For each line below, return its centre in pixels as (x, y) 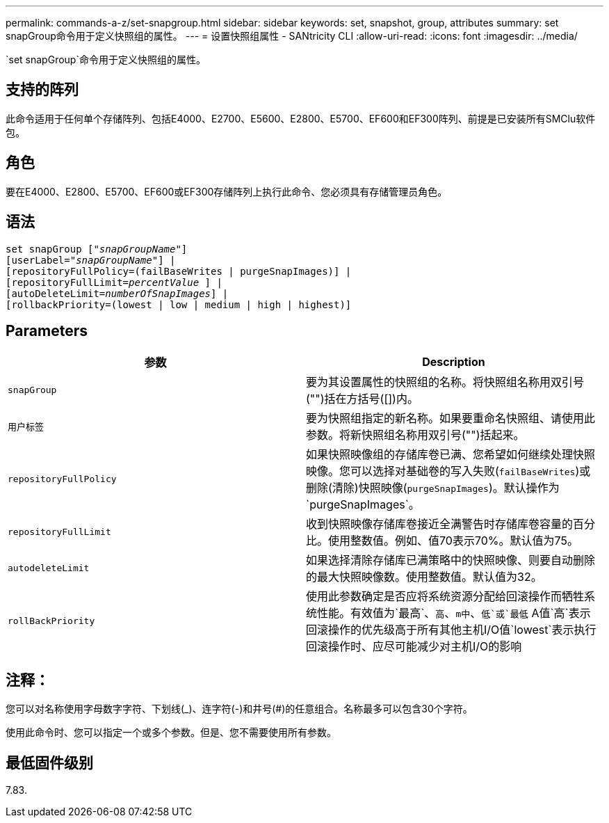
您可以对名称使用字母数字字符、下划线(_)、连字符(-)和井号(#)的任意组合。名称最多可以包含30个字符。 (239, 709)
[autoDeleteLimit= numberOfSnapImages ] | (117, 293)
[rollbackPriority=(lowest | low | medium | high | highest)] (179, 304)
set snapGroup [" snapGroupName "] (97, 249)
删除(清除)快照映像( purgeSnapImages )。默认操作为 (433, 488)
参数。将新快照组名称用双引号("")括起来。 (415, 435)
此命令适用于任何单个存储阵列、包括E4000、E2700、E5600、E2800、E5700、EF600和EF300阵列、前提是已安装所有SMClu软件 (301, 118)
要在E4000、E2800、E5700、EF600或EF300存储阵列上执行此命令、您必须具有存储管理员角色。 (227, 191)
